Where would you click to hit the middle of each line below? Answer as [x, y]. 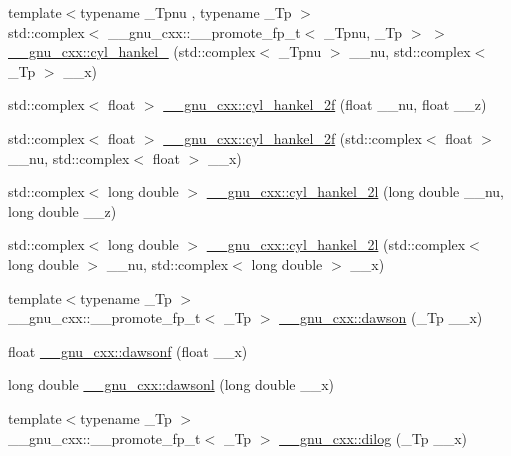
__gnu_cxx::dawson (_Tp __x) [381, 317]
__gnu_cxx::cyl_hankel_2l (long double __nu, [355, 191]
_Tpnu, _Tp [363, 31]
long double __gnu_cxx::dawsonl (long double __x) [171, 384]
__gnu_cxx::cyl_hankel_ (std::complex [132, 51]
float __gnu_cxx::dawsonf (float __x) [128, 350]
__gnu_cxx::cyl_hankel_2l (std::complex [336, 244]
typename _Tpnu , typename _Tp [186, 12]
